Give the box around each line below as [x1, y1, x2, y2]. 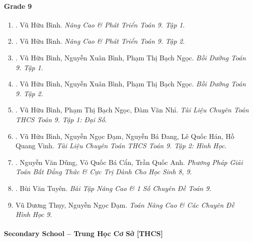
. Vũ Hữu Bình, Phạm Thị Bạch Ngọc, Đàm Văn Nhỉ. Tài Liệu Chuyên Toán [15, 105, 249, 115]
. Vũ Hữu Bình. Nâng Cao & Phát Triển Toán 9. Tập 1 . [15, 19, 185, 29]
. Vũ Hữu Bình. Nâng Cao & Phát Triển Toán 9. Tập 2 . [15, 36, 185, 46]
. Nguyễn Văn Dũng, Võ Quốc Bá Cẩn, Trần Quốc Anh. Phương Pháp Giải [15, 157, 243, 167]
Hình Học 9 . [15, 209, 52, 219]
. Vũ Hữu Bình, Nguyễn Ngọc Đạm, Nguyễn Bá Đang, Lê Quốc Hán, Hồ [15, 131, 234, 141]
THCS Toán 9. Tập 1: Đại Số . [15, 114, 107, 124]
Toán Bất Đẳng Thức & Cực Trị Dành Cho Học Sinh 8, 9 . [15, 166, 192, 177]
